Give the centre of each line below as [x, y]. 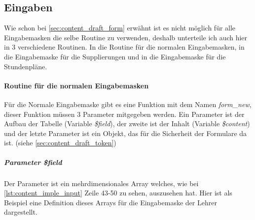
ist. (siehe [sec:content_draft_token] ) [60, 143]
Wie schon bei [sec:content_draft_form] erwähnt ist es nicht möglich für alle [120, 28]
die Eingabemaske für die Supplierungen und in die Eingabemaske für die [115, 56]
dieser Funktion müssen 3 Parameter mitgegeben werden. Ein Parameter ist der [124, 114]
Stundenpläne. [26, 66]
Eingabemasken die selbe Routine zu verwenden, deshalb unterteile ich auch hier [126, 37]
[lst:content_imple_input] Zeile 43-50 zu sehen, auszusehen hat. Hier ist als [118, 193]
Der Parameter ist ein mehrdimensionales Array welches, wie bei [101, 183]
